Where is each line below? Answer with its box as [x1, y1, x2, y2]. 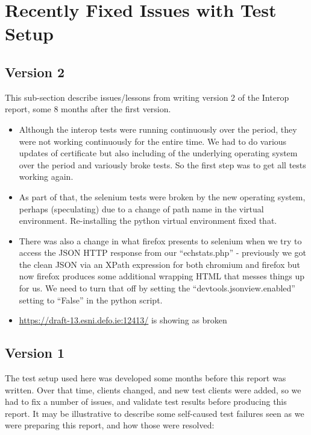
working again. [19, 170, 74, 183]
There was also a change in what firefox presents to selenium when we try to [19, 234, 302, 247]
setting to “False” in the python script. [19, 293, 163, 306]
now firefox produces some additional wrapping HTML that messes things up [19, 270, 305, 282]
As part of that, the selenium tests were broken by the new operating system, [19, 190, 306, 203]
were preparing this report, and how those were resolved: [5, 419, 215, 431]
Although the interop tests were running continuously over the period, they [19, 122, 297, 135]
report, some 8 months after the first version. [5, 103, 171, 115]
